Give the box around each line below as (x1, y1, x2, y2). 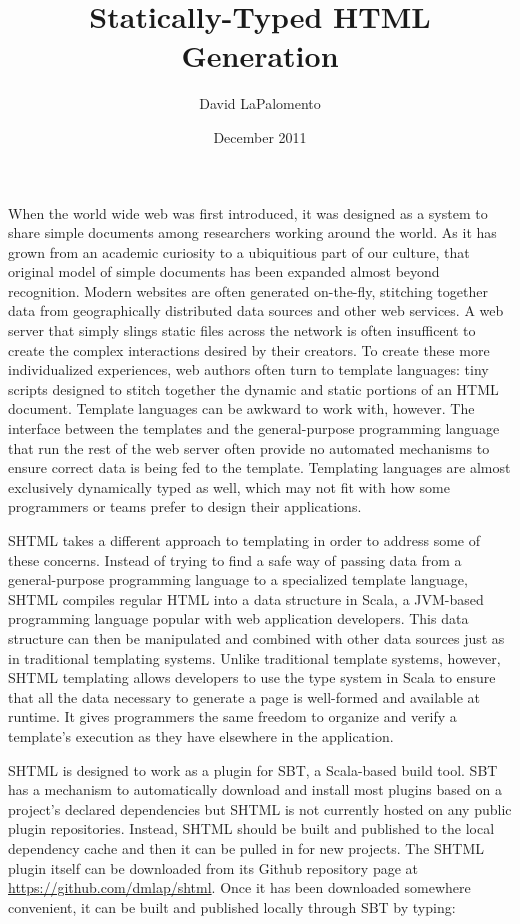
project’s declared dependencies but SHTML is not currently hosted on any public (8, 798, 512, 819)
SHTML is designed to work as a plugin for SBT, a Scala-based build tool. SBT (8, 759, 498, 780)
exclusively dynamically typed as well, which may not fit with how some (8, 476, 450, 497)
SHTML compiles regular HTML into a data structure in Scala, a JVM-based (8, 588, 484, 609)
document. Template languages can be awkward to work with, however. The (8, 398, 475, 419)
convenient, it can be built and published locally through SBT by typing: (8, 896, 456, 917)
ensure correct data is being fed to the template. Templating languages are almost (8, 457, 511, 478)
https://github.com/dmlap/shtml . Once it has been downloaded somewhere (8, 877, 471, 898)
